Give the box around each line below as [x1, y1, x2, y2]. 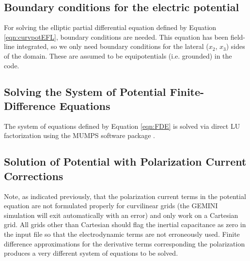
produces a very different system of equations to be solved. [4, 248, 178, 258]
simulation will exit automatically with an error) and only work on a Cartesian [4, 210, 238, 220]
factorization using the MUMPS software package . [4, 130, 155, 140]
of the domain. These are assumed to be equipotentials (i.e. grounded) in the [4, 50, 232, 61]
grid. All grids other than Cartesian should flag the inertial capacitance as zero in [4, 219, 246, 230]
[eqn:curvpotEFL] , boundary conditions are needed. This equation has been [4, 31, 229, 42]
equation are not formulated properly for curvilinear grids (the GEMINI [4, 200, 218, 211]
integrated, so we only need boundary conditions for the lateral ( [16, 41, 209, 51]
